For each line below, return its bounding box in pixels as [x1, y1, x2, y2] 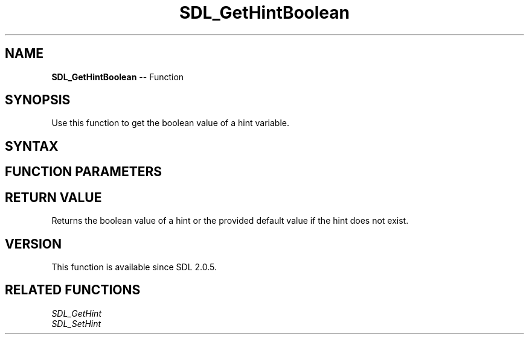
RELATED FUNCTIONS [5, 282, 141, 298]
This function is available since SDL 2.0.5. [51, 261, 217, 272]
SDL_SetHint [51, 318, 101, 329]
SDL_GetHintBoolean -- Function [51, 71, 184, 82]
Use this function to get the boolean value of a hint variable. [51, 118, 289, 128]
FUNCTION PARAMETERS [5, 164, 162, 180]
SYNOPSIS [5, 92, 71, 108]
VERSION [5, 236, 62, 252]
